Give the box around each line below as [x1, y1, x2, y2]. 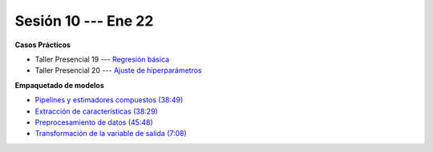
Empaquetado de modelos [14, 80, 104, 90]
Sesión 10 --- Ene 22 [14, 12, 154, 30]
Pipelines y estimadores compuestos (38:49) [34, 95, 184, 105]
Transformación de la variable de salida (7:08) [34, 129, 188, 138]
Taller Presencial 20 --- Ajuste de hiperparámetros [34, 66, 202, 75]
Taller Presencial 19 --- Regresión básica [34, 54, 170, 64]
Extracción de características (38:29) [34, 106, 158, 116]
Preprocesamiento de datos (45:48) [34, 117, 153, 127]
